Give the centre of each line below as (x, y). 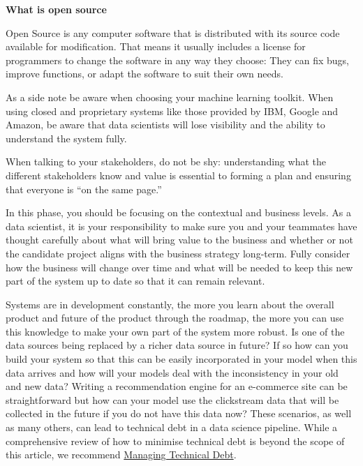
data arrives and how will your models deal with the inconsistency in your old (172, 372)
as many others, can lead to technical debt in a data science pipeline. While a (172, 427)
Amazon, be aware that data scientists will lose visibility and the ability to (165, 125)
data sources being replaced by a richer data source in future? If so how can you (177, 345)
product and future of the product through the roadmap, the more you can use (175, 318)
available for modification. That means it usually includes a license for (156, 46)
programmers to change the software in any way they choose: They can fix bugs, (177, 60)
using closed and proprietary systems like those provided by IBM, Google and (172, 111)
